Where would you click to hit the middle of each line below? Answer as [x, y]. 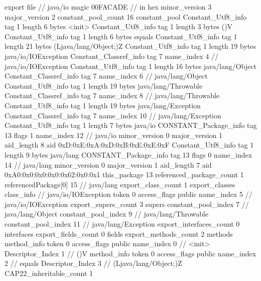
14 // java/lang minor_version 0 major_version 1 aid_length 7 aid [108, 164]
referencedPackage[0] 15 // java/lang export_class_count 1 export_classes [120, 184]
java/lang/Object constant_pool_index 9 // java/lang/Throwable [107, 214]
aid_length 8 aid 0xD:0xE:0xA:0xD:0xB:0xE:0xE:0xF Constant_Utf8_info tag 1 [129, 145]
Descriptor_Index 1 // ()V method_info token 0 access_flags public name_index [130, 253]
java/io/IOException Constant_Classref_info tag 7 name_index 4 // [111, 56]
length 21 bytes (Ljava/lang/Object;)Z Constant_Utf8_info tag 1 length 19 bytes [130, 46]
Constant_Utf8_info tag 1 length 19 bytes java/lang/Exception [103, 105]
